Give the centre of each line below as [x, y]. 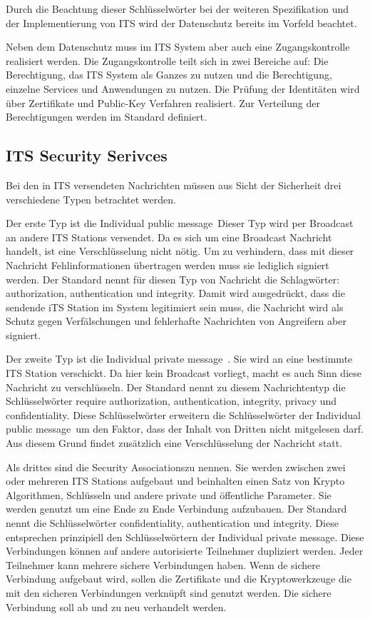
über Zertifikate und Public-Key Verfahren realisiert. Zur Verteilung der [163, 102]
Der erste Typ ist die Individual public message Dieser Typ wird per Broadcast [180, 223]
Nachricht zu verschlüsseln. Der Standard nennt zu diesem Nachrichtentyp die [176, 387]
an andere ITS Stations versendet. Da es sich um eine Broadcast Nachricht [169, 237]
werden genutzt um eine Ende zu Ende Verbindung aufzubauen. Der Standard [176, 509]
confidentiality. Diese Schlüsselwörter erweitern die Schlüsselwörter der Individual [183, 414]
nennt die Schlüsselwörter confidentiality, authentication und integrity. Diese [172, 523]
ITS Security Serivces [87, 155]
